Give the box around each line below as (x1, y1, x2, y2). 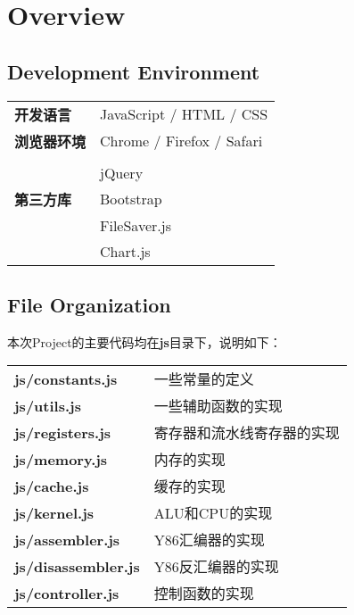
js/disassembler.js (14, 555, 140, 577)
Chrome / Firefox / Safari (100, 130, 263, 152)
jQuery (100, 162, 144, 183)
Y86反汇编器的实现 (153, 556, 279, 578)
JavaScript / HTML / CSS (100, 104, 268, 125)
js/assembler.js (14, 528, 120, 550)
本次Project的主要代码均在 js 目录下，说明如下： (7, 332, 282, 351)
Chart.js (100, 240, 151, 262)
